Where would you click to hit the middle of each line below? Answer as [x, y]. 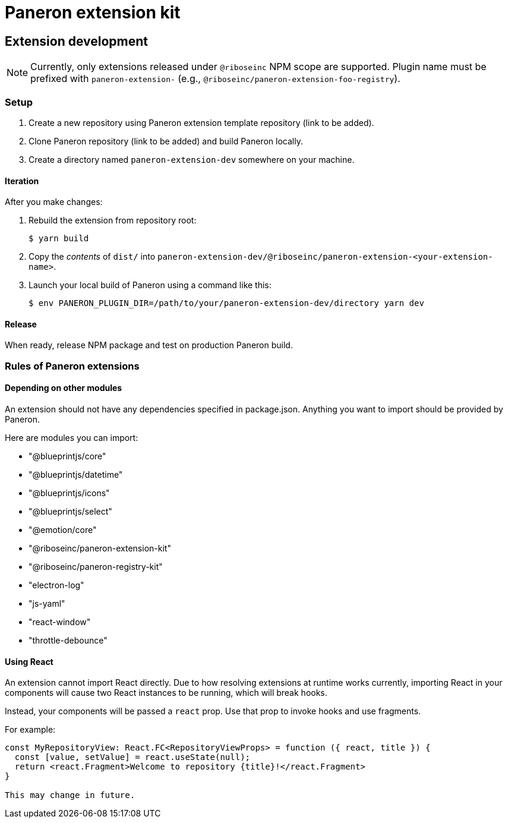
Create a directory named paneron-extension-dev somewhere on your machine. [192, 159]
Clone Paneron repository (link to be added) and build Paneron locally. [166, 141]
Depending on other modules [64, 388]
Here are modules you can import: [72, 437]
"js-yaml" [47, 603]
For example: [30, 730]
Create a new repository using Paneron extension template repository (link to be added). [201, 122]
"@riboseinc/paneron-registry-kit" [96, 566]
